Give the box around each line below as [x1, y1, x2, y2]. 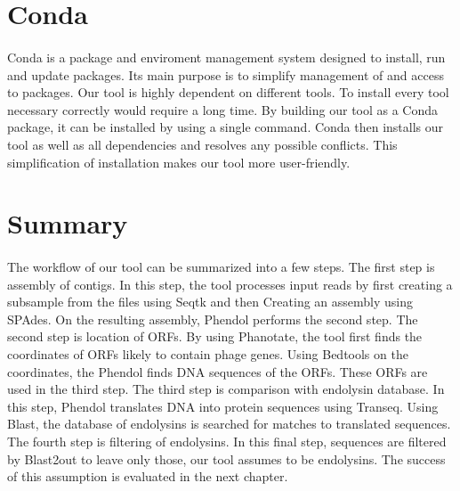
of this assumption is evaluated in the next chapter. [7, 467, 288, 486]
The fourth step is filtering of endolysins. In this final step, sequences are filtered [7, 432, 447, 451]
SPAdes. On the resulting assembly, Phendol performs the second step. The [7, 309, 418, 328]
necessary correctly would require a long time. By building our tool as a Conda [7, 100, 439, 119]
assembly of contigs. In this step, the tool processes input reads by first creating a [7, 274, 453, 293]
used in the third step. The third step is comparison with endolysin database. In [7, 380, 445, 398]
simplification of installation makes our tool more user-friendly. [7, 152, 351, 171]
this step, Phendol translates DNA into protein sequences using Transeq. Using [7, 397, 439, 415]
